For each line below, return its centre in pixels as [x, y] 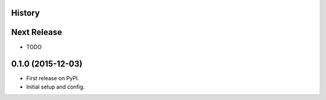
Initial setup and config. [55, 87]
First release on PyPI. [53, 78]
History [26, 13]
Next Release [37, 32]
